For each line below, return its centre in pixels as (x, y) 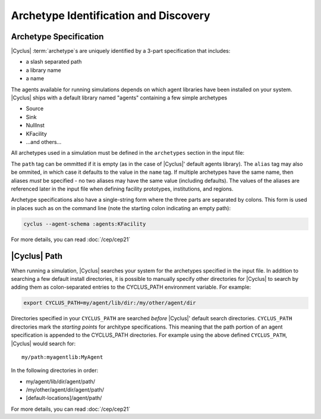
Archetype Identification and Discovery (111, 15)
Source (35, 109)
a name (35, 79)
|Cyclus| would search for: (43, 343)
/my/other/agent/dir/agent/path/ (65, 390)
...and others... (44, 142)
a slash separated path (54, 62)
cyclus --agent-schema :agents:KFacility (85, 224)
